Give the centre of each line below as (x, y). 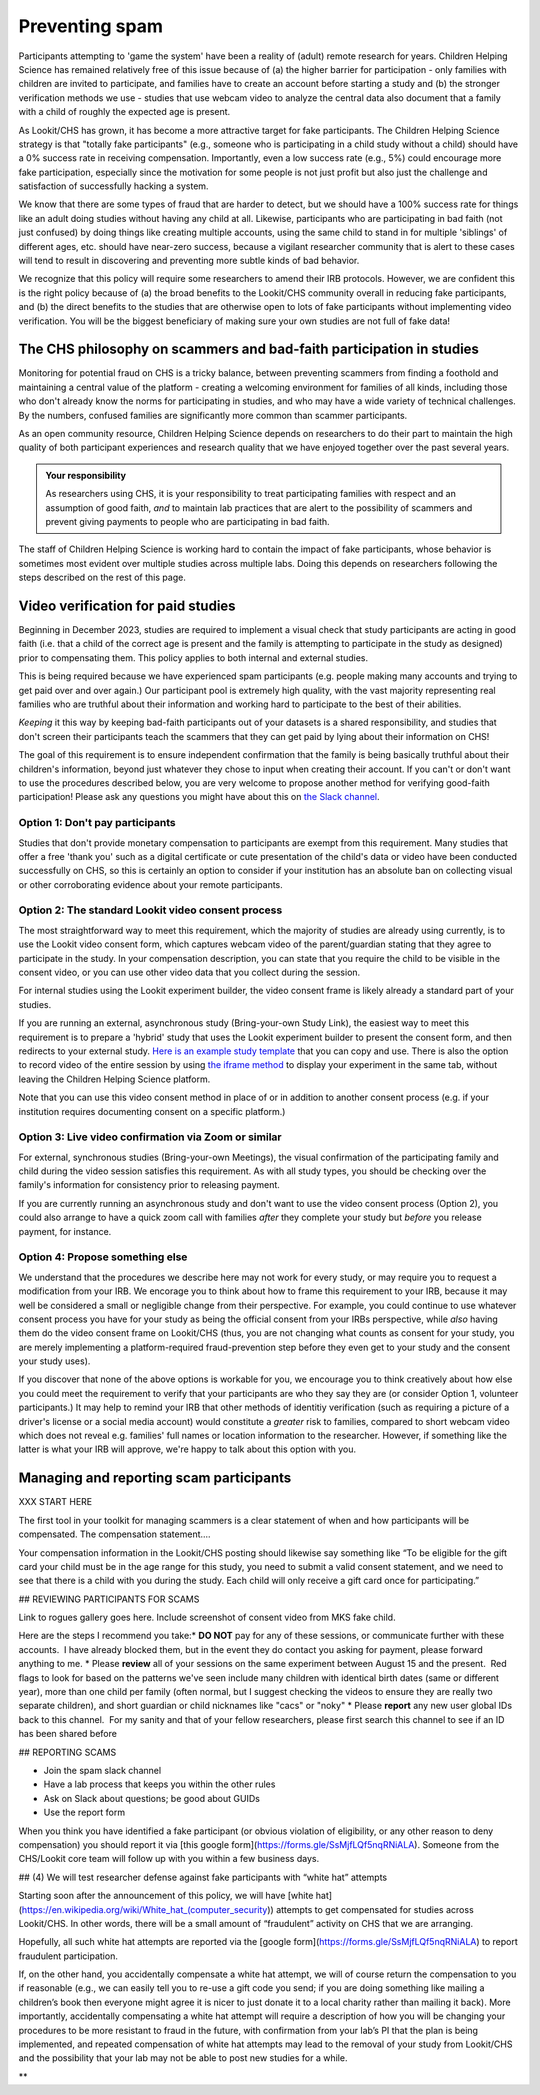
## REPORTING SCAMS (67, 1752)
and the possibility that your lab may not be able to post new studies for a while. (183, 2058)
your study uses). (54, 1361)
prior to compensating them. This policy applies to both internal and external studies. (193, 657)
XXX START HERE (55, 1502)
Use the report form (84, 1812)
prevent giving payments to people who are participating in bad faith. (187, 521)
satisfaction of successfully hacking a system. (113, 186)
